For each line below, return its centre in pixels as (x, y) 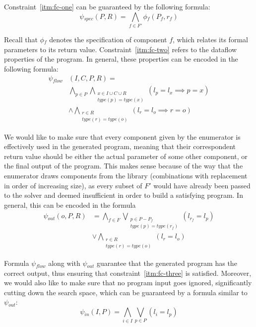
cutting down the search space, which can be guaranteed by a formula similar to (126, 292)
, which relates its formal (210, 39)
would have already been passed (202, 185)
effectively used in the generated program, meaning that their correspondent (120, 146)
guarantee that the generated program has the (167, 263)
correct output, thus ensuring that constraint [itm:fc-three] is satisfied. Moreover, (128, 273)
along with (64, 263)
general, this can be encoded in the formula (70, 204)
